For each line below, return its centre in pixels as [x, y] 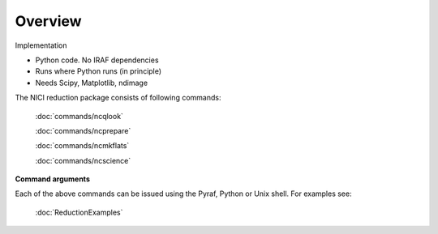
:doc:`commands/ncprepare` [83, 130]
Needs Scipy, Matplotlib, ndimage [92, 83]
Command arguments [53, 179]
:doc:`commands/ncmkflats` [82, 146]
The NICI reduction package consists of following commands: [118, 98]
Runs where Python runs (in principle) [99, 71]
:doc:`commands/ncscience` [83, 160]
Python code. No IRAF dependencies [97, 60]
